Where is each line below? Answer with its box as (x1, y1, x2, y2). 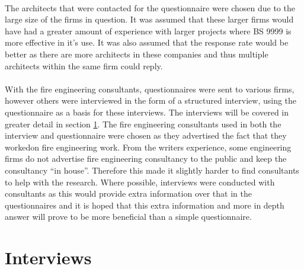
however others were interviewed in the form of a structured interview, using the (5, 94, 297, 107)
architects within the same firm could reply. (5, 59, 163, 72)
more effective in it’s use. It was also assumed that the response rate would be (5, 36, 289, 49)
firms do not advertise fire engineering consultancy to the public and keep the (5, 152, 287, 165)
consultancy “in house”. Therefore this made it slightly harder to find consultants (5, 164, 299, 176)
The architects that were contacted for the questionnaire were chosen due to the (5, 1, 295, 14)
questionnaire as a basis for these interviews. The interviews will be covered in (5, 105, 289, 118)
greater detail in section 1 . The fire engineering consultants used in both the (5, 117, 281, 130)
